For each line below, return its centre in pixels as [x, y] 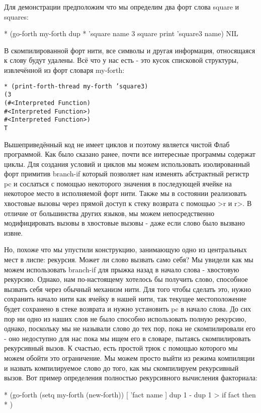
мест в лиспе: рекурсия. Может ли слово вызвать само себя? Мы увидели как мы [129, 260]
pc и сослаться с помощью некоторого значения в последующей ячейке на [118, 183]
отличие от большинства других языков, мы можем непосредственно [109, 213]
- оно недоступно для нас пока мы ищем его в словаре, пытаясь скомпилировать [127, 338]
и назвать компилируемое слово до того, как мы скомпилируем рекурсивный [121, 368]
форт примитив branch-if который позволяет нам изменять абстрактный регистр [127, 174]
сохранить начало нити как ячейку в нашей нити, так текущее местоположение [125, 299]
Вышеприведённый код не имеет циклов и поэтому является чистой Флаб [117, 144]
